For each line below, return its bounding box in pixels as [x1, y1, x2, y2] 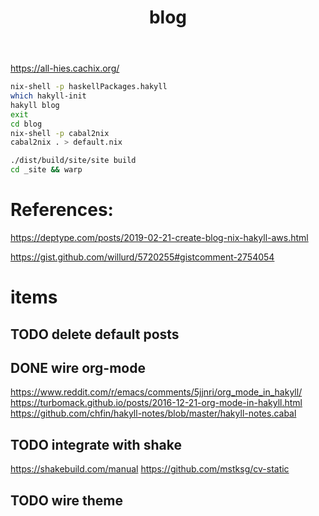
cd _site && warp [10, 165, 83, 175]
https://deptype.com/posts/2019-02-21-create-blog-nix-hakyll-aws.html [10, 232, 309, 243]
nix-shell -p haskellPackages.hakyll [10, 82, 168, 92]
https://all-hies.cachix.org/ [10, 62, 120, 75]
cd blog [10, 119, 43, 129]
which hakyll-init [10, 91, 87, 101]
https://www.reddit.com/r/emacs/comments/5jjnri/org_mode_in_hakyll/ [10, 386, 303, 398]
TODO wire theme [10, 492, 123, 509]
